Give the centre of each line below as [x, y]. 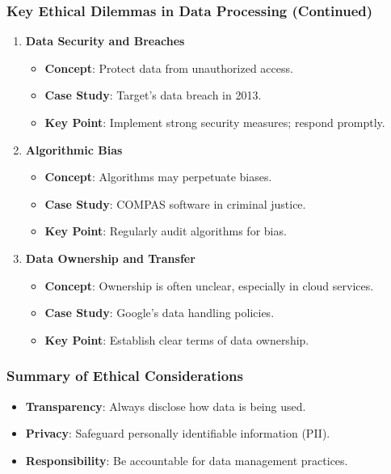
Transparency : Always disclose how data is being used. [166, 406]
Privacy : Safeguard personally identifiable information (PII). [178, 433]
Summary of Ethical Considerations [125, 376]
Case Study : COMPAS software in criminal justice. [175, 203]
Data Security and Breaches [105, 41]
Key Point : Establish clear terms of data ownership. [177, 339]
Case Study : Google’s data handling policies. [160, 313]
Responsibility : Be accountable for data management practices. [187, 460]
